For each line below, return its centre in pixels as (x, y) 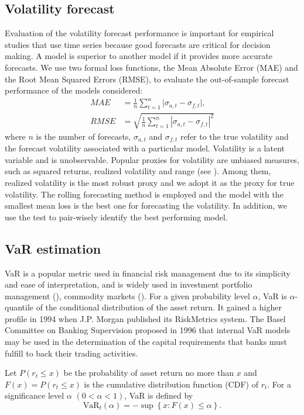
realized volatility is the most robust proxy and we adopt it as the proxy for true (150, 182)
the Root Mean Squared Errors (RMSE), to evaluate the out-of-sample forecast (147, 79)
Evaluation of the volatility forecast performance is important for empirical (139, 33)
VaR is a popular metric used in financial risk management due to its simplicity (148, 273)
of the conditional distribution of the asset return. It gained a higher (159, 307)
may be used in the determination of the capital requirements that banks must (146, 342)
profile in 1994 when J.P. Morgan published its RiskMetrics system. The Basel (145, 318)
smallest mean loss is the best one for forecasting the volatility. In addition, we (146, 205)
